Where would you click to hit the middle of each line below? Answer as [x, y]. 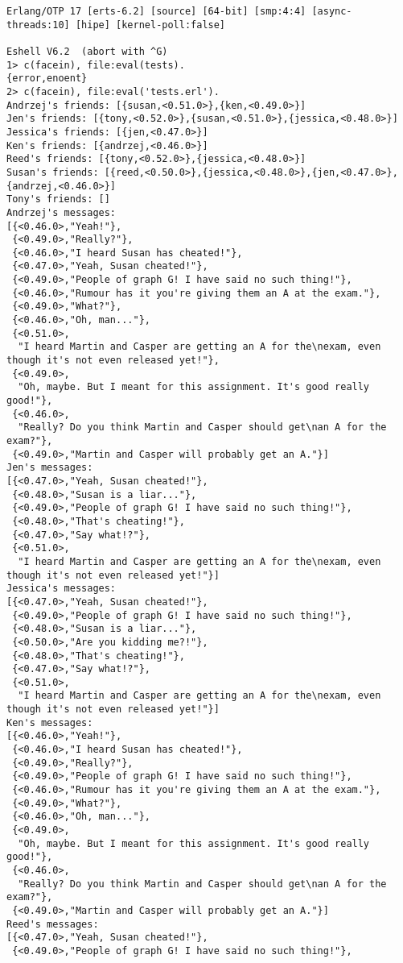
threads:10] [38, 25]
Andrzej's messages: [62, 212]
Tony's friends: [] [58, 199]
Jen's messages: [50, 468]
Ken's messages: [50, 722]
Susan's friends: [53, 172]
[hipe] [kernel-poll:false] [150, 25]
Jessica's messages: [62, 589]
